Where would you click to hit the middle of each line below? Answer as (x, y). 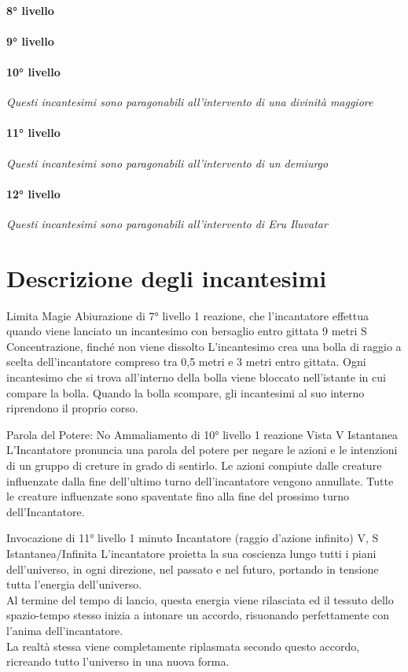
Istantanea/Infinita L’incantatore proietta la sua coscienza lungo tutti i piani (191, 553)
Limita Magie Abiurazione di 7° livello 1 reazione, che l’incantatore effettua (187, 315)
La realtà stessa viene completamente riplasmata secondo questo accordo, (183, 646)
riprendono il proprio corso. (72, 408)
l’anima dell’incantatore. (65, 630)
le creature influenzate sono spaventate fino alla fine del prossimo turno (178, 496)
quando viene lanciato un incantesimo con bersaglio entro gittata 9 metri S (187, 331)
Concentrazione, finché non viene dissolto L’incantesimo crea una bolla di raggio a (204, 346)
